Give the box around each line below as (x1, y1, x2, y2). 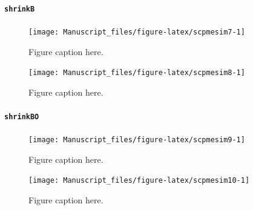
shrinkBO (4, 112, 39, 121)
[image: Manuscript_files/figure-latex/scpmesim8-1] (28, 68, 245, 77)
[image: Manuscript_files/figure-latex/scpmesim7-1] (28, 27, 245, 36)
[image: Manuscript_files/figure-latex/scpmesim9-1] (28, 136, 245, 145)
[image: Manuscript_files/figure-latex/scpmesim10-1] (28, 176, 250, 185)
